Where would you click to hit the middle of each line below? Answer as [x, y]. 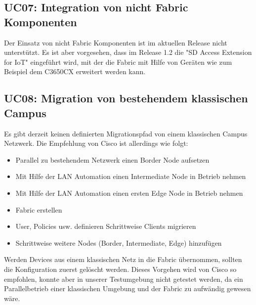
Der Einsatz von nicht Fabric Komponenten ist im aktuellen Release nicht [116, 42]
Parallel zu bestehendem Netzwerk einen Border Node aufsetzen [112, 159]
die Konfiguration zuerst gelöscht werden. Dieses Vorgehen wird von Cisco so [120, 269]
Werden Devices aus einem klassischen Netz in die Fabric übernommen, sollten [123, 259]
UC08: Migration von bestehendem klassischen [126, 98]
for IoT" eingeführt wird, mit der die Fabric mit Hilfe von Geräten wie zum [118, 62]
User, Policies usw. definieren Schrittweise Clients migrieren [106, 226]
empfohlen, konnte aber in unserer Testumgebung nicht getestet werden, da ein [124, 279]
